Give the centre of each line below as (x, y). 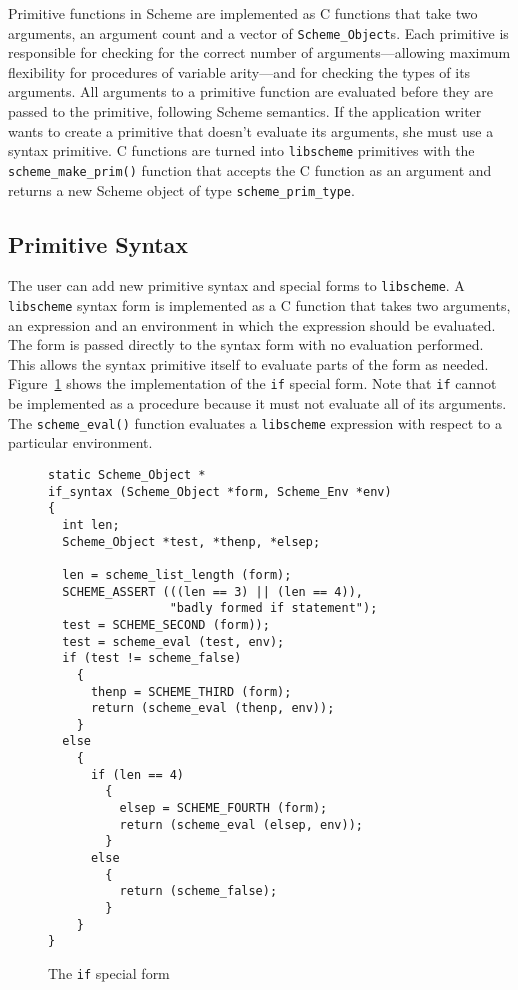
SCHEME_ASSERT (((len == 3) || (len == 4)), (212, 591)
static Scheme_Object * (127, 474)
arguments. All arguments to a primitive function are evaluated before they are (250, 91)
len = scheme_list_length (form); (177, 574)
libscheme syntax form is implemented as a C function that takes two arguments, (259, 305)
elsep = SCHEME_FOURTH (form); (223, 808)
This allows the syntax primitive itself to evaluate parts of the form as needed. (248, 363)
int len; (91, 524)
